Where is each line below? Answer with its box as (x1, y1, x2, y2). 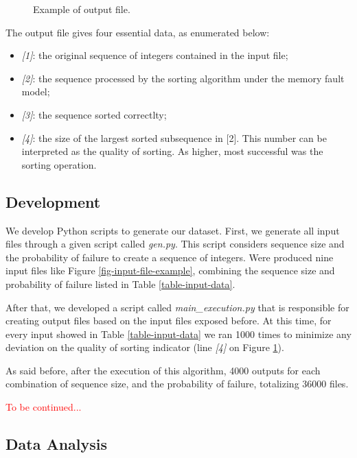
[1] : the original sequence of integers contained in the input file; (21, 48, 288, 62)
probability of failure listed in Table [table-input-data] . (5, 276, 235, 291)
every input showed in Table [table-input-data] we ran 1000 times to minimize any (5, 326, 352, 341)
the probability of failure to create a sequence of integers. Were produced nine (5, 250, 334, 264)
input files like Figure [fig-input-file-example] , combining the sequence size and (5, 263, 335, 278)
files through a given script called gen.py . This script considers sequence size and (5, 237, 345, 251)
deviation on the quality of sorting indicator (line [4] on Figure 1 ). (5, 340, 284, 354)
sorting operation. (21, 157, 97, 171)
